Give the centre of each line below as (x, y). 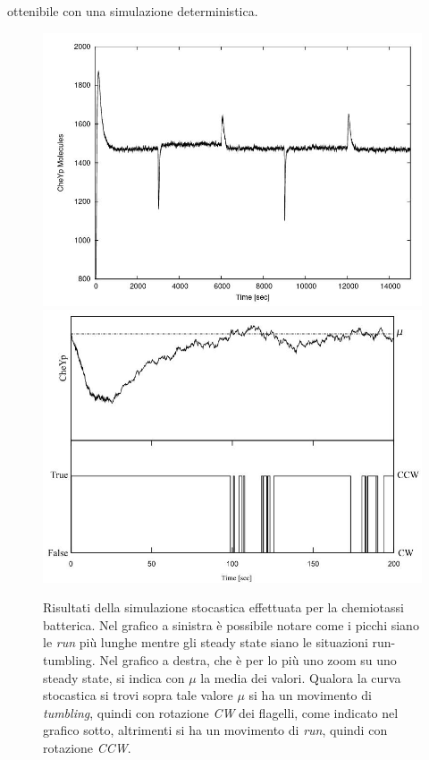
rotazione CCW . (87, 747)
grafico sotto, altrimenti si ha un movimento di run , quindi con (215, 730)
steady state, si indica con (114, 677)
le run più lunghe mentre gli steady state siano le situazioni (206, 642)
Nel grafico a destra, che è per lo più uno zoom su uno (248, 659)
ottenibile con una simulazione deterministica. (133, 11)
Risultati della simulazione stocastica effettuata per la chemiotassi (223, 607)
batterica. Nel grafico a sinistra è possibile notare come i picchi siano (231, 624)
